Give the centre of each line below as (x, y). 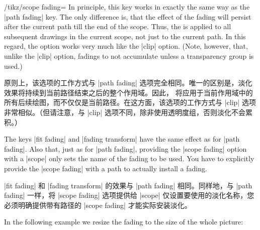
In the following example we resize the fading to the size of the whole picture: (124, 222)
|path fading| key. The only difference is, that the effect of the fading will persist (128, 16)
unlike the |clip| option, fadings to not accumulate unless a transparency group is (129, 55)
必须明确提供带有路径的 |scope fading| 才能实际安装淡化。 (98, 205)
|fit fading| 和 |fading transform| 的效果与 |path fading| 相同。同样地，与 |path (128, 185)
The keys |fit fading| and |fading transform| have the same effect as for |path (122, 139)
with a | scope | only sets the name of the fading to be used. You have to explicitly (129, 158)
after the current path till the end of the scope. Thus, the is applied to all (118, 26)
